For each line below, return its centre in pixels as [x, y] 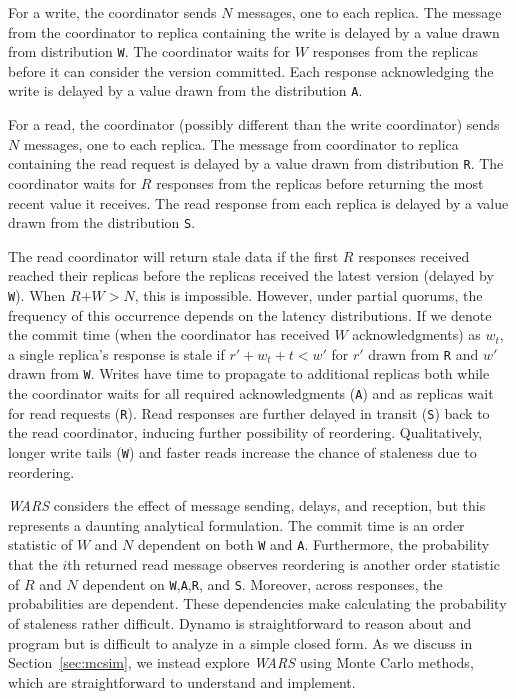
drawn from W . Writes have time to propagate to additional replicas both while [249, 373]
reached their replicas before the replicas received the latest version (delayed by [251, 275]
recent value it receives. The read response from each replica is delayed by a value [258, 202]
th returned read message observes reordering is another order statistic [283, 564]
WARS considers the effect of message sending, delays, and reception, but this [247, 505]
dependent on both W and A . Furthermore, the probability [314, 544]
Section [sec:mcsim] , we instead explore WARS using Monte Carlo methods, [241, 662]
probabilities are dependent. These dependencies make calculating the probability [257, 603]
